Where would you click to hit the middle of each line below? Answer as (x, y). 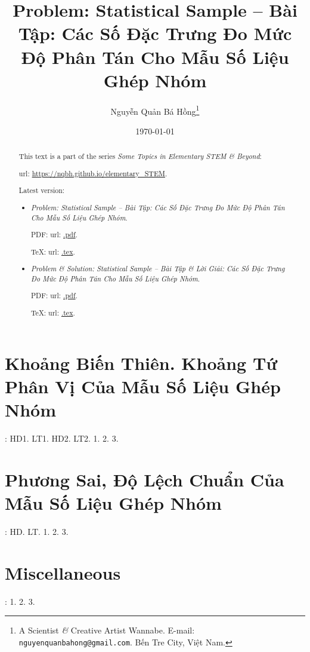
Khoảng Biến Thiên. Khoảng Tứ (141, 362)
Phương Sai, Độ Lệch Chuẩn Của (145, 479)
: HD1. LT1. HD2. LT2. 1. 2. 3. (62, 438)
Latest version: (42, 190)
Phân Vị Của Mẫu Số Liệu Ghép (143, 386)
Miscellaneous (63, 572)
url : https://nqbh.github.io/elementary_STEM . (93, 173)
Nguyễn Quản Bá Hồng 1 (155, 110)
